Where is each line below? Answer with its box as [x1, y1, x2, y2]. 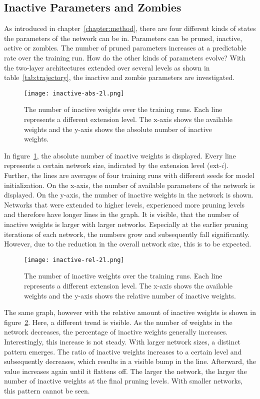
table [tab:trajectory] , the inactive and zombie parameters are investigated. [4, 72, 235, 82]
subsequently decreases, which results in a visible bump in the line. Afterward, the [4, 356, 256, 366]
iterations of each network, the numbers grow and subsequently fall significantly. [4, 228, 250, 239]
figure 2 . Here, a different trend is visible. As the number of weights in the [4, 316, 232, 327]
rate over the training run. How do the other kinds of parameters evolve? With [4, 52, 246, 62]
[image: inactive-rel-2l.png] [24, 256, 124, 263]
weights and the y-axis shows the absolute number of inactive [24, 123, 212, 134]
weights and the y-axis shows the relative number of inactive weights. [24, 290, 236, 300]
